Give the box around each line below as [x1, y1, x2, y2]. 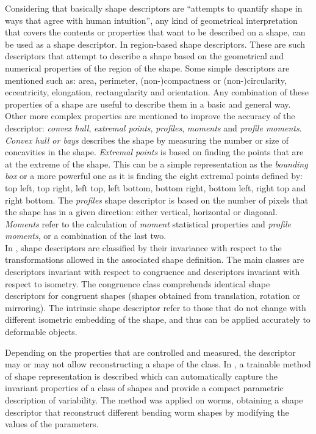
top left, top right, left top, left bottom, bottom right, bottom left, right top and [5, 181, 306, 194]
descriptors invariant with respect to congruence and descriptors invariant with [5, 265, 300, 278]
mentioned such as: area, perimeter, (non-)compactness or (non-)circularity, [5, 73, 287, 86]
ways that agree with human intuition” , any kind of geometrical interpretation [5, 13, 298, 26]
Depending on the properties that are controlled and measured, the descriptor [5, 345, 296, 358]
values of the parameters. [5, 417, 99, 430]
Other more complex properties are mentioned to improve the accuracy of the [5, 109, 295, 122]
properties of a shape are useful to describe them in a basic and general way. [5, 97, 291, 110]
